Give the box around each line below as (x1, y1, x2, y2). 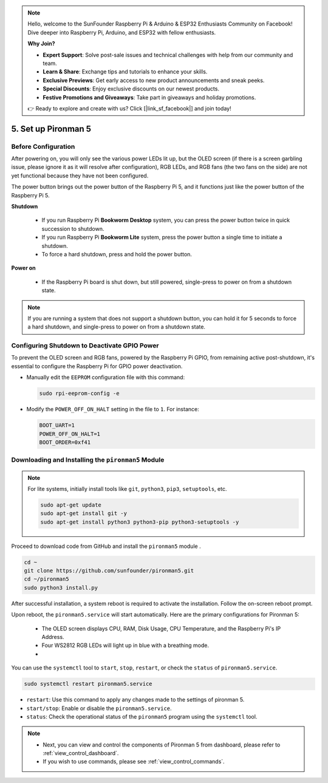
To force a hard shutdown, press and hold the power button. (41, 250, 193, 258)
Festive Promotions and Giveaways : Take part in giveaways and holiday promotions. (43, 94, 256, 101)
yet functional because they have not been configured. (11, 172, 149, 179)
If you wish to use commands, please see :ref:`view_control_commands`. (43, 758, 225, 765)
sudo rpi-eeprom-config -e (39, 390, 120, 397)
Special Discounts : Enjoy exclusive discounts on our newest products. (43, 85, 220, 92)
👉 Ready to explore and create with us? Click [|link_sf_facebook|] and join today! (27, 104, 231, 112)
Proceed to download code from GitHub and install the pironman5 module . (11, 542, 201, 550)
